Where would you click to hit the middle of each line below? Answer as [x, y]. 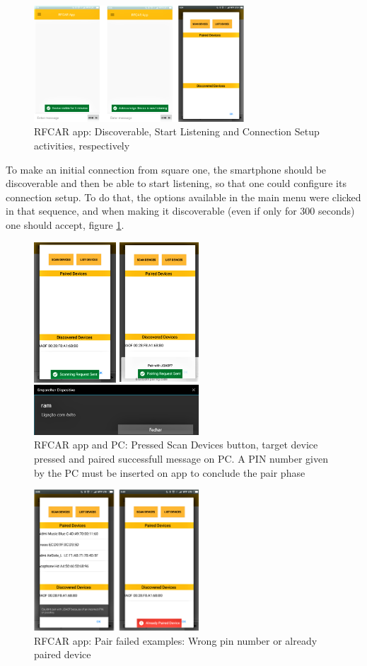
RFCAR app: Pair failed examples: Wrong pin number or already [176, 640]
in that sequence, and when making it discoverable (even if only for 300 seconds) [180, 211]
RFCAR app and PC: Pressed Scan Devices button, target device [176, 445]
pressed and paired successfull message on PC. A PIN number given [181, 458]
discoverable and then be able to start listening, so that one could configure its [176, 183]
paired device [63, 654]
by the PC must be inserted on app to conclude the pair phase [170, 472]
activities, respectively [82, 145]
